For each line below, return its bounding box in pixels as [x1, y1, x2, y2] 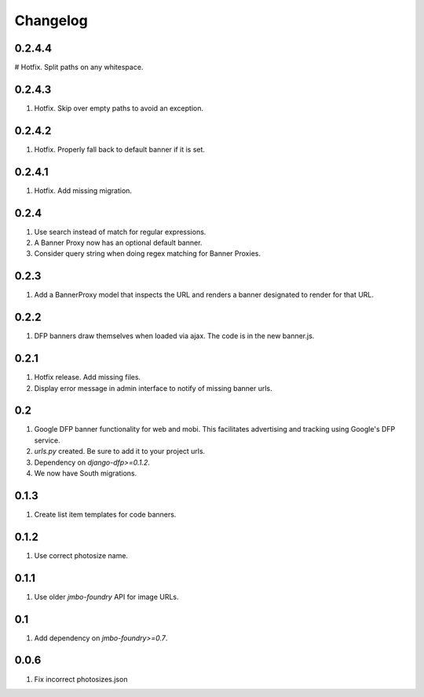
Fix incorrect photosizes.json [34, 674, 128, 684]
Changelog [14, 12, 88, 29]
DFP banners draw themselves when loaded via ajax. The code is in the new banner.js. [34, 331, 315, 341]
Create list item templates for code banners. [34, 509, 177, 519]
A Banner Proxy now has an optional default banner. [34, 238, 203, 247]
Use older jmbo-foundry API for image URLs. [34, 592, 180, 601]
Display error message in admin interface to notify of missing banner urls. [34, 383, 272, 392]
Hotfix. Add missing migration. [34, 185, 133, 195]
